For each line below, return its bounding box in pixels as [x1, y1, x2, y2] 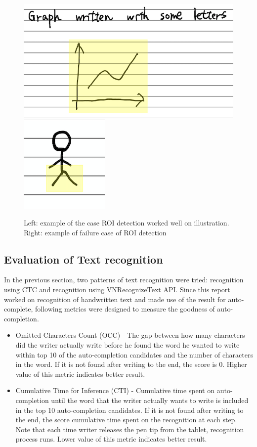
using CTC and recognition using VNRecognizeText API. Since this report [4, 284, 230, 294]
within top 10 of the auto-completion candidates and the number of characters [15, 349, 253, 359]
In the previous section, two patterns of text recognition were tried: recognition [4, 274, 244, 285]
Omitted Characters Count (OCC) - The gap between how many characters [15, 330, 245, 340]
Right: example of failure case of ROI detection [24, 227, 167, 237]
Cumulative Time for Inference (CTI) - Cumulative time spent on [15, 385, 215, 396]
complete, [4, 304, 33, 314]
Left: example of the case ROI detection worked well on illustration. [24, 217, 229, 227]
